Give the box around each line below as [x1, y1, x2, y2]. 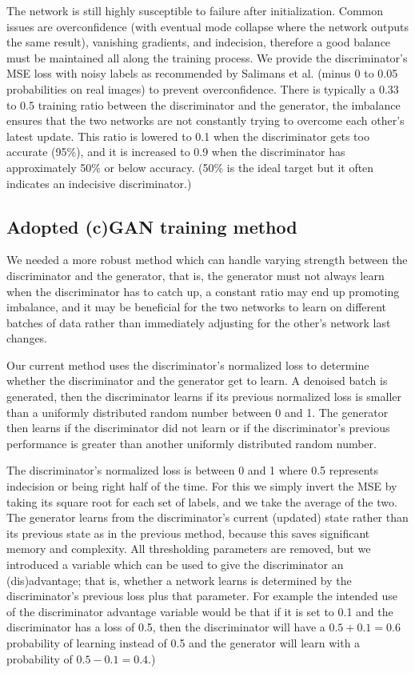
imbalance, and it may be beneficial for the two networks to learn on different [6, 298, 387, 315]
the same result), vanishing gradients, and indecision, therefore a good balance [6, 34, 391, 50]
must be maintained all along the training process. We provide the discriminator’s [6, 49, 408, 66]
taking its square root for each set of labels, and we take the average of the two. [6, 493, 397, 510]
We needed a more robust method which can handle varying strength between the [6, 251, 408, 268]
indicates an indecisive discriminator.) [6, 174, 192, 191]
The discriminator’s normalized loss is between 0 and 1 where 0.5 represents [6, 462, 379, 479]
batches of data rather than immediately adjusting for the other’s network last [6, 314, 391, 330]
